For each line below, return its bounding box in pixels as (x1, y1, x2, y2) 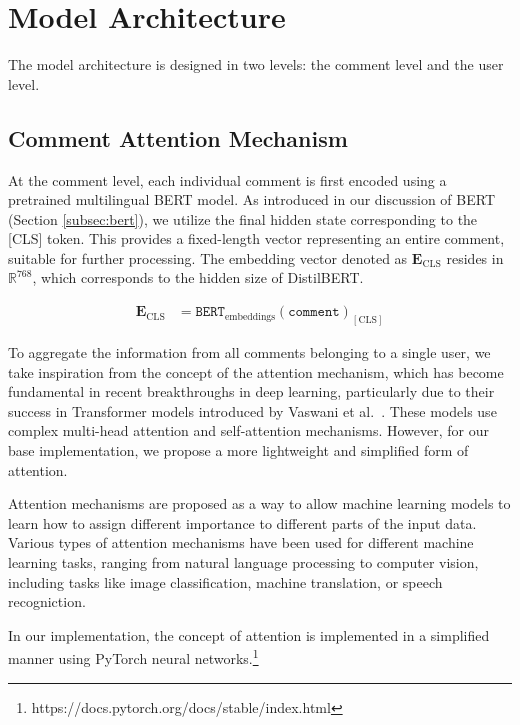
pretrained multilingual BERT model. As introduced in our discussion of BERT (8, 189, 496, 210)
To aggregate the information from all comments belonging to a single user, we (8, 341, 491, 362)
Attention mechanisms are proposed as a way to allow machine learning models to (8, 493, 511, 514)
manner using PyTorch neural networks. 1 (8, 645, 259, 668)
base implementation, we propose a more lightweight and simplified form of (8, 439, 469, 460)
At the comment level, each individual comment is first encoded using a (8, 169, 447, 190)
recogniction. (8, 591, 86, 612)
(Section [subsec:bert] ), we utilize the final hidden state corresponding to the (8, 208, 478, 229)
